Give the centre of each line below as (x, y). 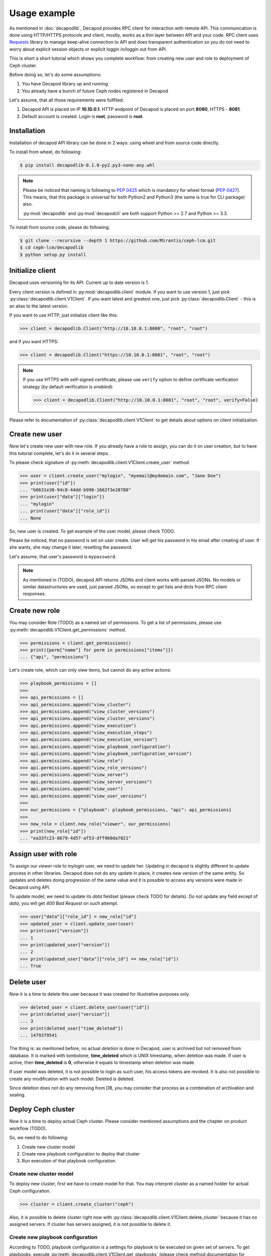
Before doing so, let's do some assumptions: (55, 74)
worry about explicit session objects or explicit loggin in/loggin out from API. (88, 49)
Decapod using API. (30, 887)
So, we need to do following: (39, 1137)
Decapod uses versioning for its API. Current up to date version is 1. (79, 283)
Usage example (42, 13)
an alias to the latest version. (39, 306)
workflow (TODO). (28, 1128)
